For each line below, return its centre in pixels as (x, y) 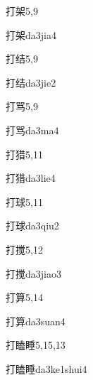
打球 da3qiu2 (32, 226)
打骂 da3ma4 (32, 130)
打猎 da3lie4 (31, 178)
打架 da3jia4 (31, 34)
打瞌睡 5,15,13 (36, 345)
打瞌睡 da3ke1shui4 (46, 368)
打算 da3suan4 (36, 321)
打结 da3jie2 (31, 82)
